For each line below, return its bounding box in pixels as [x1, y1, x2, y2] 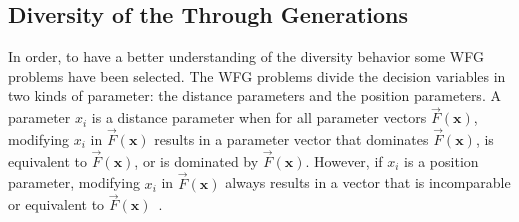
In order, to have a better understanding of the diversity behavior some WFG [8, 46, 484, 67]
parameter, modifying [8, 172, 140, 193]
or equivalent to [8, 194, 105, 215]
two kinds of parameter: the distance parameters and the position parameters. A [8, 85, 501, 106]
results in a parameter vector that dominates [154, 129, 429, 150]
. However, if [305, 150, 383, 171]
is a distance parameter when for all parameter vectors [91, 107, 427, 128]
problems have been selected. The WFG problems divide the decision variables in [8, 65, 506, 86]
